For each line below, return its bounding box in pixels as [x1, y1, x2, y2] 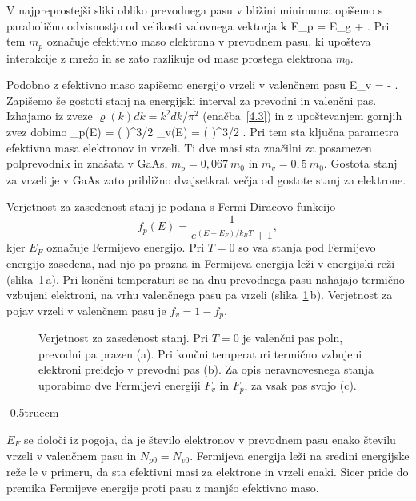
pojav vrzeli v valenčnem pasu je [6, 301, 166, 318]
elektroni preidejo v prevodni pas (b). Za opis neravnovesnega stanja [38, 361, 374, 378]
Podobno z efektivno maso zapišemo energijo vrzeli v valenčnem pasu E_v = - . [6, 76, 398, 93]
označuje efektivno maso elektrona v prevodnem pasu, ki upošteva [46, 33, 371, 50]
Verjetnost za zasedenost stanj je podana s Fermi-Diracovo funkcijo [6, 198, 336, 215]
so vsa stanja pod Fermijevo [238, 239, 376, 256]
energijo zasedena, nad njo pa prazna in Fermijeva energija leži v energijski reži [6, 254, 395, 271]
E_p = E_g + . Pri [290, 17, 390, 34]
